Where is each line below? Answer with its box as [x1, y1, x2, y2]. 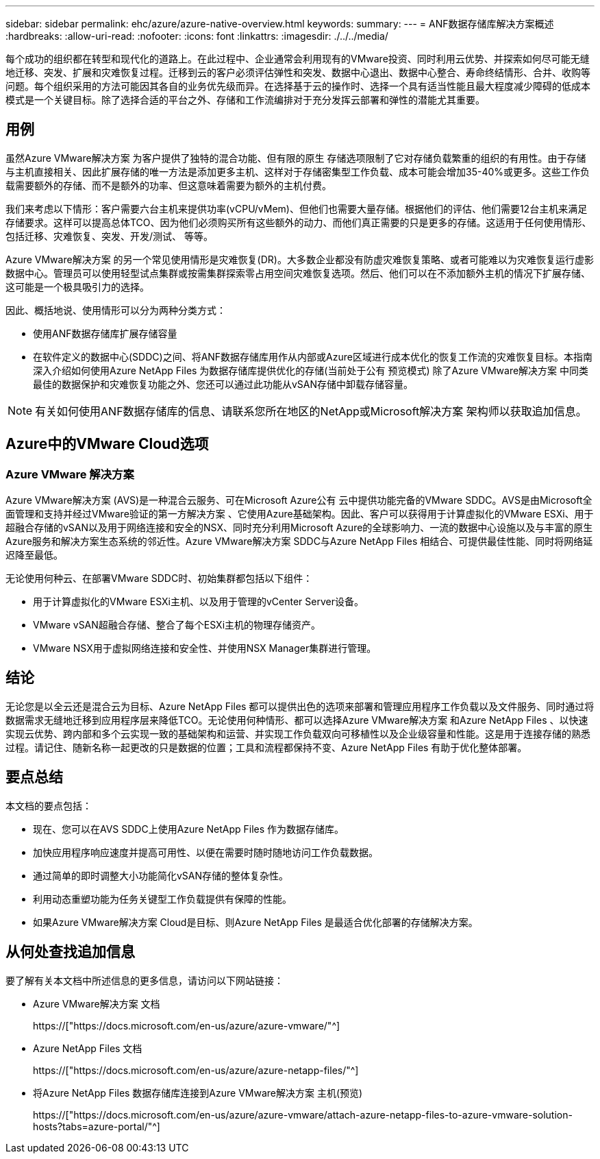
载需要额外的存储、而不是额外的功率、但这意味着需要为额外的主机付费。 [5, 179, 332, 191]
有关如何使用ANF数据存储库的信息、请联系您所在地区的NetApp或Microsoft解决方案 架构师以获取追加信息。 [35, 404, 587, 418]
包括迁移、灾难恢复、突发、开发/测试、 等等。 [5, 230, 213, 242]
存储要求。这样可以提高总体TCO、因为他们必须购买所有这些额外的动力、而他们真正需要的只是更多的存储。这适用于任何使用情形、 [5, 216, 592, 228]
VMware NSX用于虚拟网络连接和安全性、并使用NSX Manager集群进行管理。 [33, 642, 377, 655]
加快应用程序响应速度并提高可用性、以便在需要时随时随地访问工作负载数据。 [33, 846, 378, 858]
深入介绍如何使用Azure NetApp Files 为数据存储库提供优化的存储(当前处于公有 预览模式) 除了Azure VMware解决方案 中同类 [33, 364, 589, 376]
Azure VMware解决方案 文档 [33, 997, 160, 1010]
